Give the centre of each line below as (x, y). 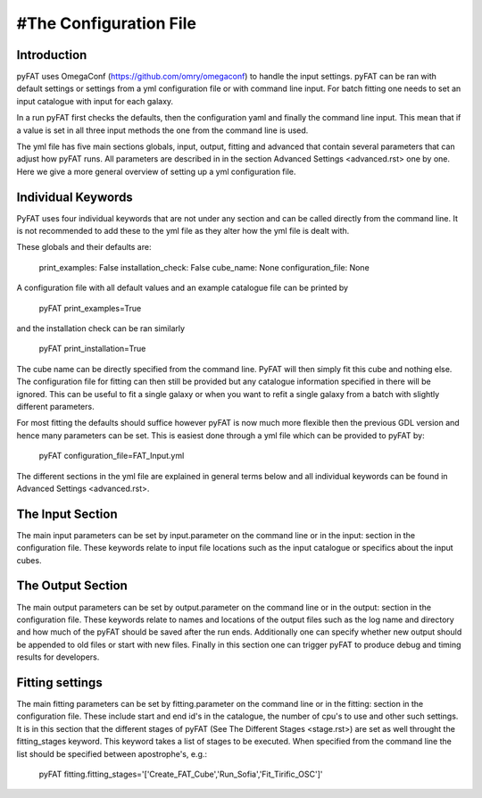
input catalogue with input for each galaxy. (95, 101)
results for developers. (58, 657)
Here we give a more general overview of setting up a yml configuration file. (156, 171)
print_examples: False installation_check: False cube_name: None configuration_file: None (204, 267)
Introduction (52, 55)
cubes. (29, 560)
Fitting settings (59, 682)
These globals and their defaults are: (84, 247)
